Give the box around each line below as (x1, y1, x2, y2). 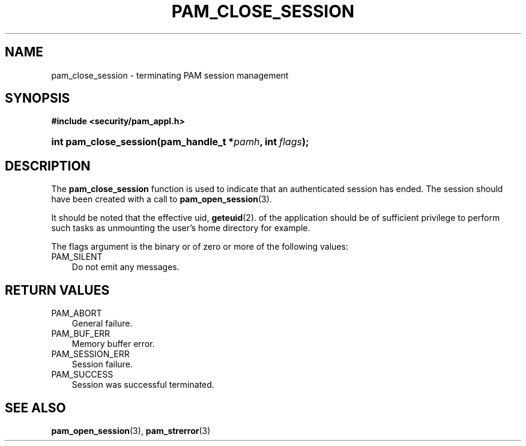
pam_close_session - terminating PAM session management (51, 70, 289, 80)
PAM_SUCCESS (51, 369, 113, 380)
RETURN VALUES (5, 282, 110, 298)
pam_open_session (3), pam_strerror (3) (51, 425, 211, 436)
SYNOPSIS (5, 91, 70, 106)
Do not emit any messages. (71, 262, 180, 273)
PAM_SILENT (51, 252, 103, 262)
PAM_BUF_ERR (51, 328, 110, 339)
